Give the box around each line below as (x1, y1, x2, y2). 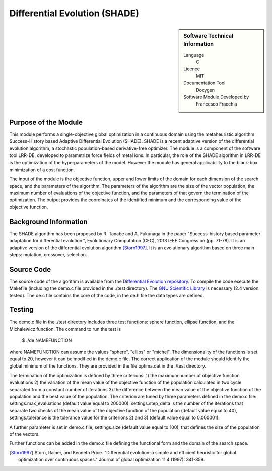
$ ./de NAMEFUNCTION (22, 337, 72, 343)
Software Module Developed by (183, 94, 249, 100)
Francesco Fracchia (196, 101, 237, 107)
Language (183, 51, 205, 58)
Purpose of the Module (9, 118, 83, 126)
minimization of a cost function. (9, 167, 75, 173)
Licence (183, 66, 200, 72)
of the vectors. (9, 431, 40, 437)
